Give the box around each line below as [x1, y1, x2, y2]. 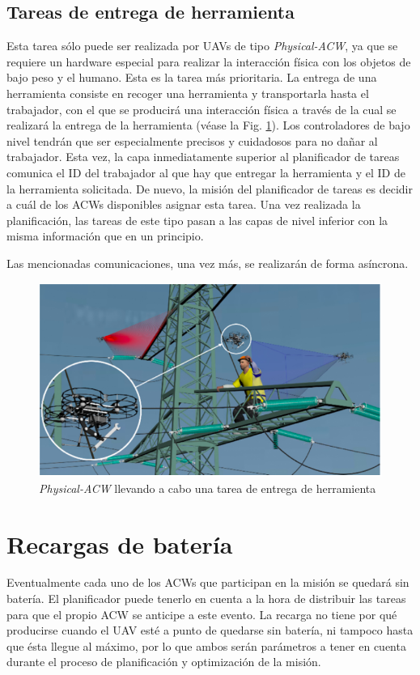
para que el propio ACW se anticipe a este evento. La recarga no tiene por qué [6, 605, 397, 622]
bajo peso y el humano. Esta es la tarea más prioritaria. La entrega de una [6, 69, 377, 86]
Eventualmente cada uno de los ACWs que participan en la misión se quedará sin [6, 574, 409, 591]
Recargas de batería [6, 527, 233, 560]
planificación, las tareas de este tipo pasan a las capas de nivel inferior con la [6, 211, 388, 228]
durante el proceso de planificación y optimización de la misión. [6, 653, 321, 670]
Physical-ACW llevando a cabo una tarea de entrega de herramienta [39, 479, 376, 496]
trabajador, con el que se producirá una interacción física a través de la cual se [6, 100, 397, 117]
